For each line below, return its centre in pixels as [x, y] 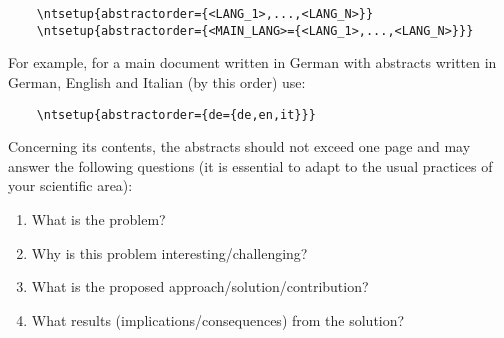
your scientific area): [70, 185]
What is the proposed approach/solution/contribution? [200, 286]
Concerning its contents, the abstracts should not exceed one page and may [239, 146]
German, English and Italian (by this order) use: [157, 81]
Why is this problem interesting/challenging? [169, 252]
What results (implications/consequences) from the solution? [218, 319]
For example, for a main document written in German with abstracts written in [252, 62]
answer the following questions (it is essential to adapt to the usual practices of [250, 165]
